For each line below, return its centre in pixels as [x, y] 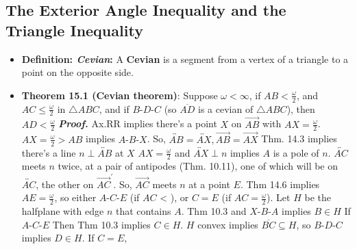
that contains [143, 211]
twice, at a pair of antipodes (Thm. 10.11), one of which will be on [198, 166]
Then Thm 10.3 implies [101, 224]
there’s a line [49, 152]
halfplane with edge [63, 211]
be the [318, 197]
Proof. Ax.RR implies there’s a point [138, 123]
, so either [75, 197]
